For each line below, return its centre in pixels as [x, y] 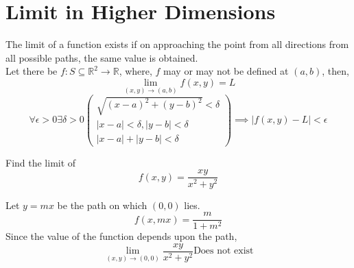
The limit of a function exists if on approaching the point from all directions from [177, 44]
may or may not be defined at [226, 71]
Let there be [32, 71]
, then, [335, 71]
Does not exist [224, 251]
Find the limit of [41, 162]
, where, [135, 71]
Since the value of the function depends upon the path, [121, 236]
